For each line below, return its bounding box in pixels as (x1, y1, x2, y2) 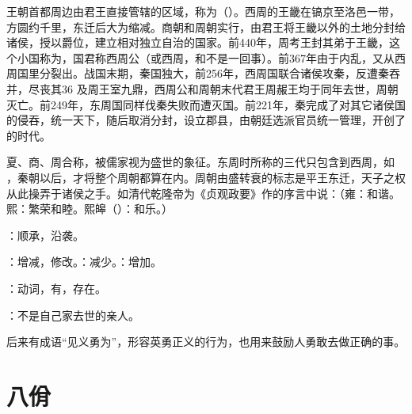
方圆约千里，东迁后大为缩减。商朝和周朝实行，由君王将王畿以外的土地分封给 (6, 18, 406, 35)
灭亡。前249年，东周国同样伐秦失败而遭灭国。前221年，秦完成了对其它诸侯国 (6, 96, 406, 112)
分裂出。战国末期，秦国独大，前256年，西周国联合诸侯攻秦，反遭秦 (39, 65, 389, 82)
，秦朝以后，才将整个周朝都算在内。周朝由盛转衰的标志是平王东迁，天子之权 (6, 169, 406, 185)
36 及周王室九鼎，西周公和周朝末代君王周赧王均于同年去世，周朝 (61, 80, 399, 97)
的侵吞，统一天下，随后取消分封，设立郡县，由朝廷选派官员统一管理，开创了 (6, 112, 406, 128)
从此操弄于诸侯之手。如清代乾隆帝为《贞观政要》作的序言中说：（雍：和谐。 (6, 184, 400, 201)
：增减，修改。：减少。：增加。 (6, 253, 162, 270)
